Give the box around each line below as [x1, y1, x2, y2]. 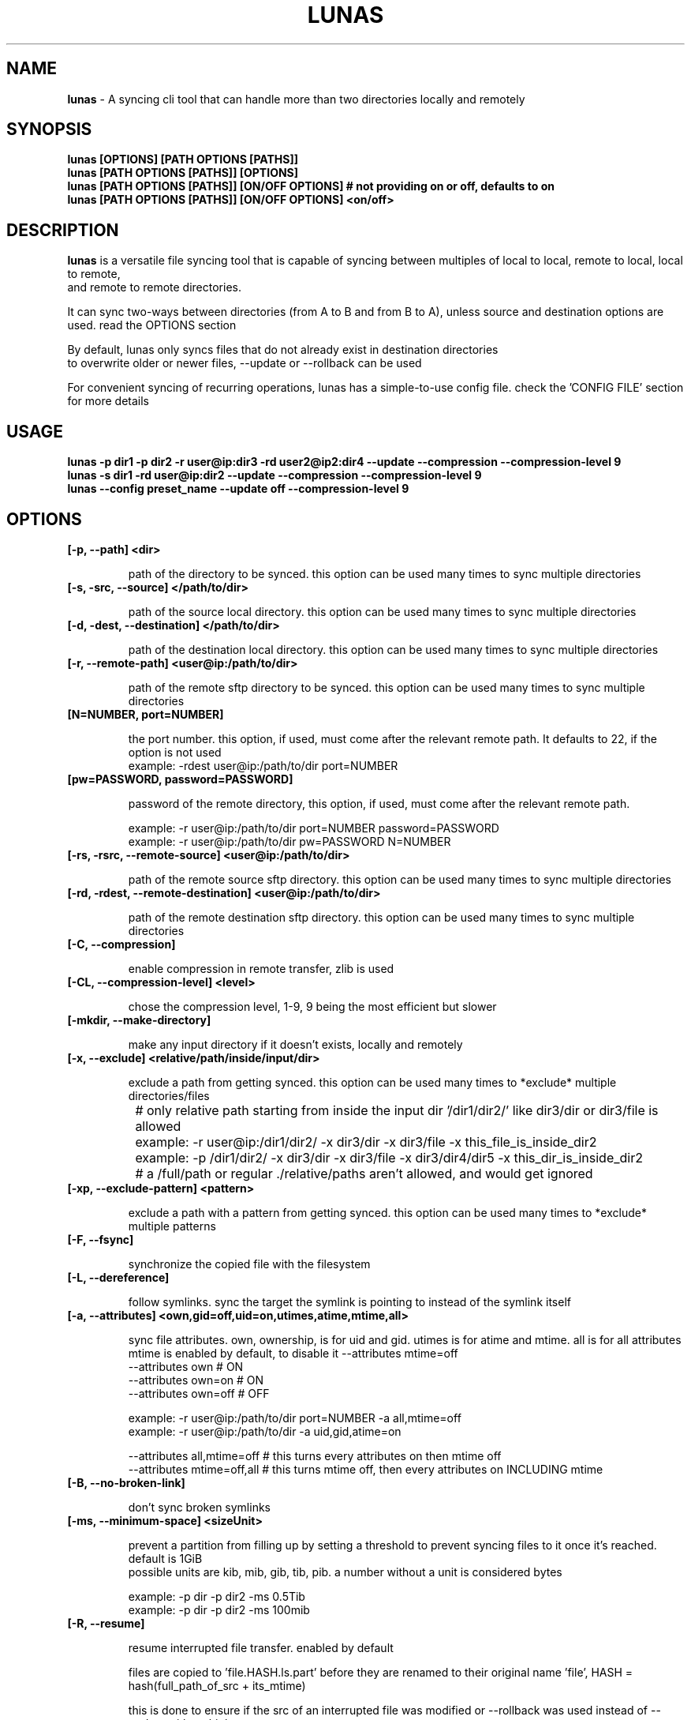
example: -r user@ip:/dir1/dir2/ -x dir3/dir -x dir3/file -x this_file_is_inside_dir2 [135, 1133, 597, 1150]
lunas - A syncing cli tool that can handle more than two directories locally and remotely [67, 92, 525, 106]
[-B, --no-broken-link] [67, 1475, 185, 1489]
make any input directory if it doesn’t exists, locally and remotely [128, 1037, 463, 1051]
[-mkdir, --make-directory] [67, 1012, 211, 1027]
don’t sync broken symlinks [128, 1500, 271, 1514]
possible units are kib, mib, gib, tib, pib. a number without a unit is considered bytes [128, 1564, 562, 1579]
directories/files [128, 1088, 210, 1102]
